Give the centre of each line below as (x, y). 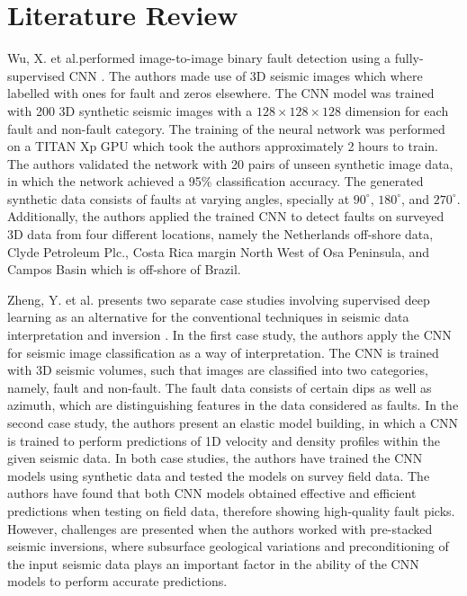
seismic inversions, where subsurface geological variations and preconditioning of (228, 546)
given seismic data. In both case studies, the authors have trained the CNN (215, 458)
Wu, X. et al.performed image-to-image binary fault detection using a (199, 58)
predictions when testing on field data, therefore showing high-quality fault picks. (231, 510)
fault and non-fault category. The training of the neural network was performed (226, 128)
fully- (409, 58)
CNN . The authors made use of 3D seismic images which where (246, 75)
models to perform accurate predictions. (117, 581)
